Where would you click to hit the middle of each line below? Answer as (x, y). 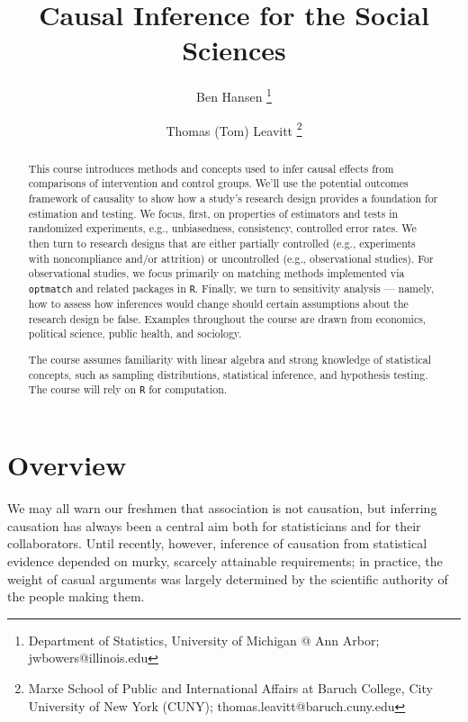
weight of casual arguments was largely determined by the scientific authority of (228, 578)
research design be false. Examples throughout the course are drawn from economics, (227, 318)
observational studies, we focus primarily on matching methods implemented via (216, 273)
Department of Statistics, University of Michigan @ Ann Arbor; (204, 640)
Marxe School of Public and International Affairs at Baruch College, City (230, 688)
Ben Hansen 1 (234, 95)
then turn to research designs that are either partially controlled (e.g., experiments (222, 243)
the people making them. (76, 596)
